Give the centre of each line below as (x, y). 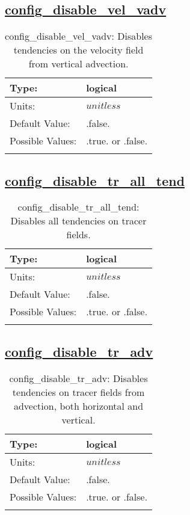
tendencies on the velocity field (78, 50)
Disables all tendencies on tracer (78, 221)
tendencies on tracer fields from (78, 392)
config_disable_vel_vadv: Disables (79, 36)
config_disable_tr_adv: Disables (78, 378)
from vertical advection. (78, 64)
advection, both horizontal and (78, 406)
